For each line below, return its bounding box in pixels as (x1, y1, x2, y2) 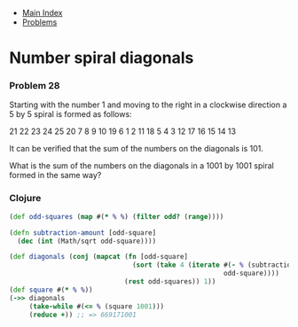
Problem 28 (9, 80, 60, 92)
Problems (21, 17, 58, 27)
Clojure (9, 192, 42, 205)
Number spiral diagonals (9, 48, 194, 68)
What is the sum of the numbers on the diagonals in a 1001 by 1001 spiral (9, 160, 275, 171)
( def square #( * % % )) (9, 285, 93, 294)
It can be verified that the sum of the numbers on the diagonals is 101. (9, 144, 264, 154)
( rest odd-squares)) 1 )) (123, 277, 216, 286)
